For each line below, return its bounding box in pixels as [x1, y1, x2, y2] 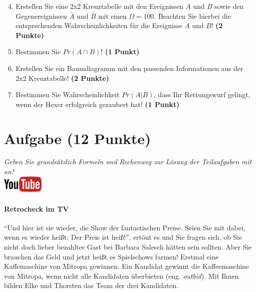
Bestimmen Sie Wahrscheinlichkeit [15, 89, 120, 100]
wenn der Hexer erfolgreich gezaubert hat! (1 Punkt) [15, 99, 179, 109]
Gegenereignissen [15, 10, 67, 21]
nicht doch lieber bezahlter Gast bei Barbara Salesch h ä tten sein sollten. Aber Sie [4, 242, 252, 252]
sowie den [214, 1, 244, 11]
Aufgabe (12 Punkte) [4, 128, 151, 148]
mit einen [98, 10, 127, 21]
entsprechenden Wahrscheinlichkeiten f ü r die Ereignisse [15, 20, 182, 31]
